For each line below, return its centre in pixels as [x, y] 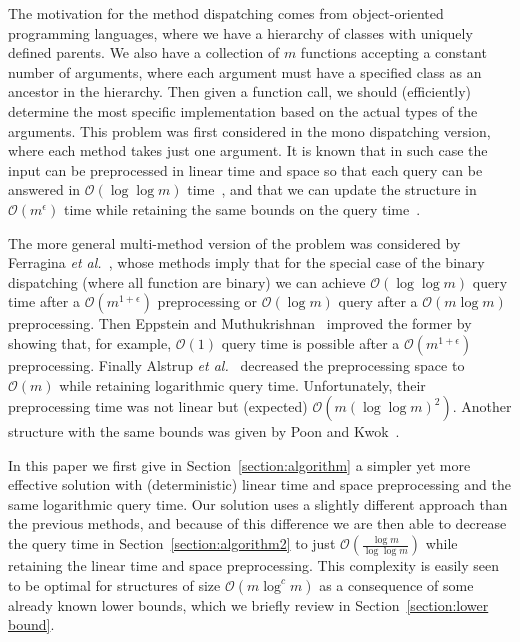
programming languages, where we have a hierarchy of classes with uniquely [240, 32]
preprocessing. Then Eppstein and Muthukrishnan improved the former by [240, 323]
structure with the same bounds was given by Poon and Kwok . [204, 431]
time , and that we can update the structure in [332, 189]
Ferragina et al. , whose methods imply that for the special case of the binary [246, 262]
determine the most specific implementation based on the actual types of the [243, 110]
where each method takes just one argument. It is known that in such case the [248, 150]
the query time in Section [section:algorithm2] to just [172, 543]
